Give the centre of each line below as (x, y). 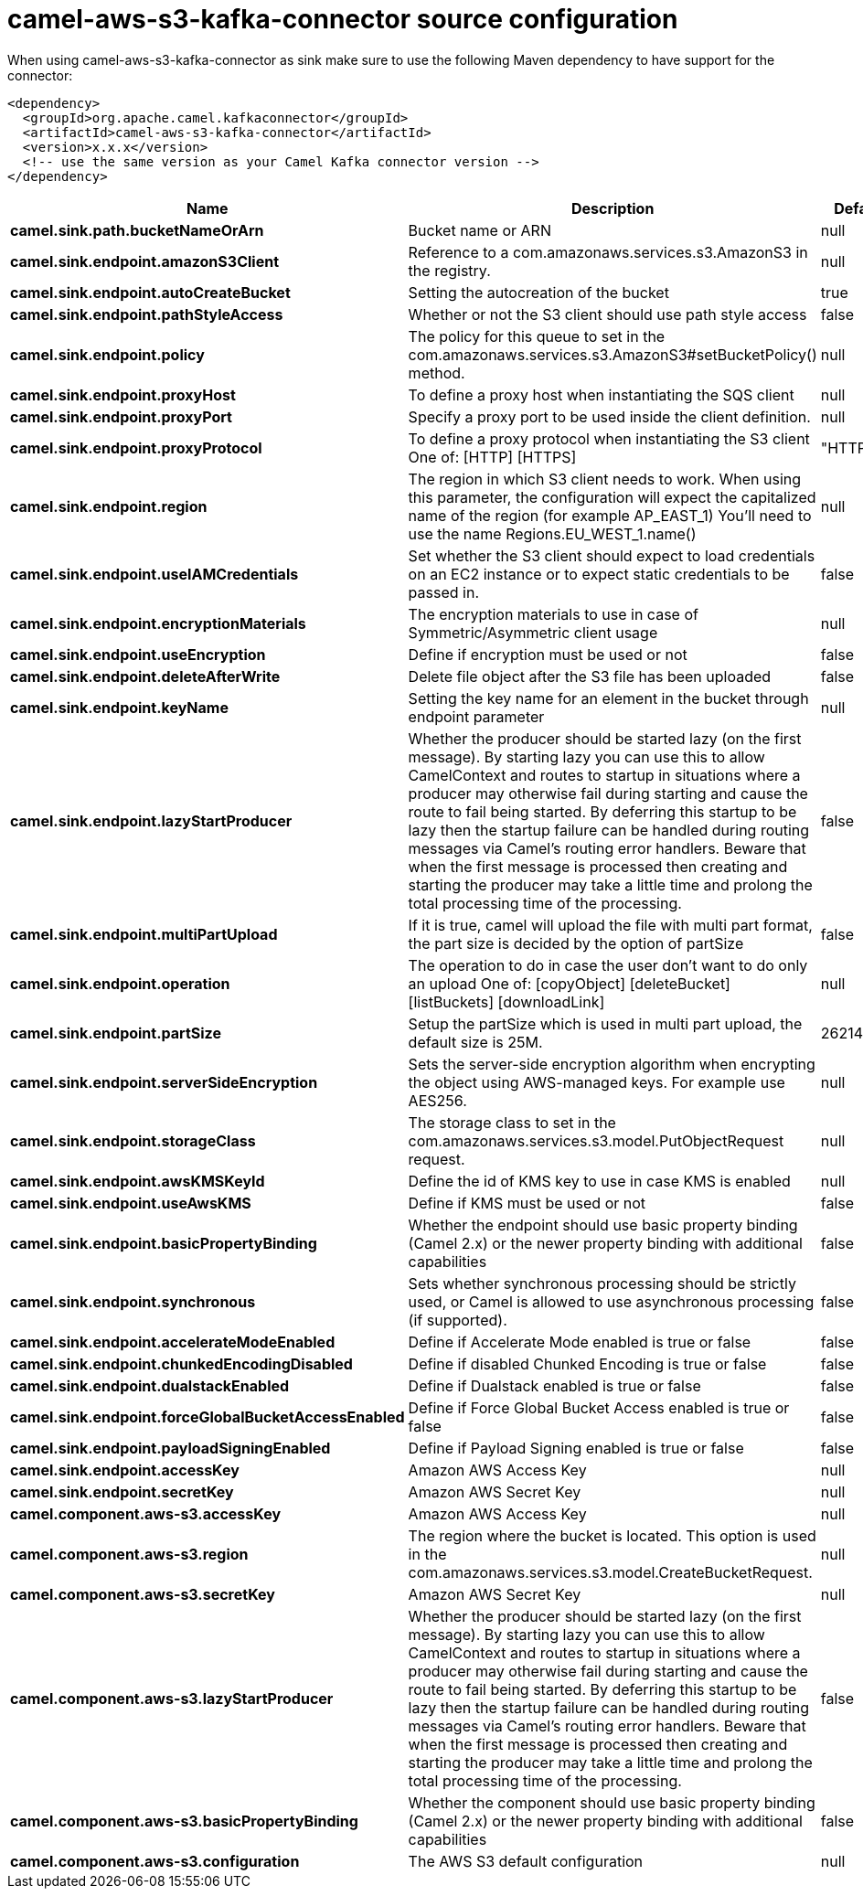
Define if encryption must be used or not (548, 654)
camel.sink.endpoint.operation (120, 983)
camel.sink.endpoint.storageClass (133, 1140)
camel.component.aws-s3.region (129, 1554)
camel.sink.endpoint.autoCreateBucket (150, 292)
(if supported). (458, 1320)
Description (613, 208)
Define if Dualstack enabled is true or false (554, 1385)
